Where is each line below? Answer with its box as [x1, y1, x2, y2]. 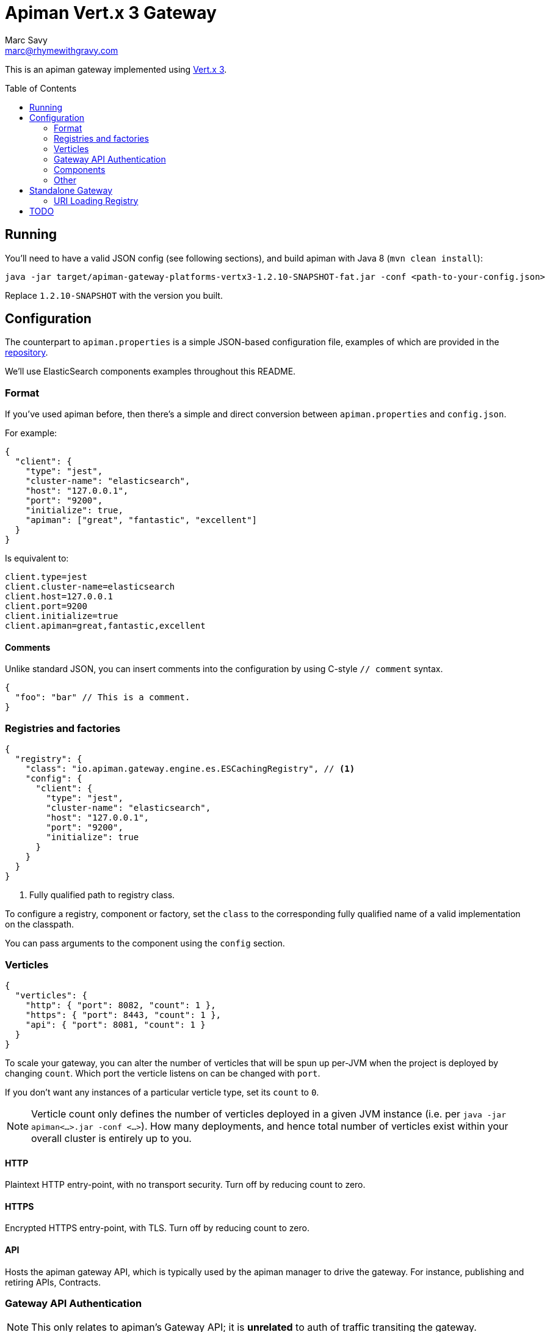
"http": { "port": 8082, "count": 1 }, [25, 1000, 216, 1010]
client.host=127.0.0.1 [5, 591, 114, 602]
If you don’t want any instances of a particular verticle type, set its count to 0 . [5, 1086, 319, 1097]
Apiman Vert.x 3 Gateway [5, 2, 217, 23]
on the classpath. [5, 919, 74, 930]
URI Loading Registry [54, 195, 139, 206]
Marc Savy [5, 34, 48, 45]
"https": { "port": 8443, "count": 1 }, [25, 1009, 222, 1020]
